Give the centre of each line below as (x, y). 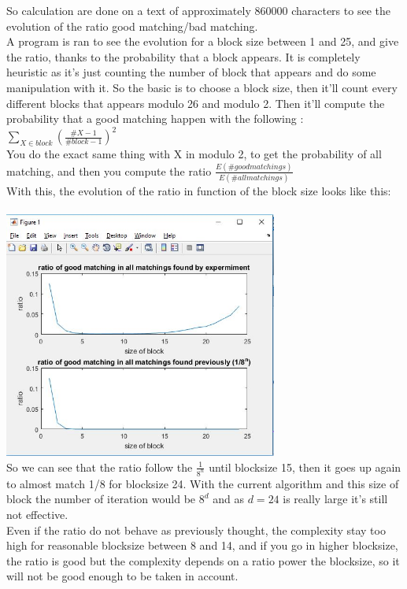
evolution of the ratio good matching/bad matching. (132, 26)
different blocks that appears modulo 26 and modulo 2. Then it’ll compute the (196, 103)
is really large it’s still (335, 499)
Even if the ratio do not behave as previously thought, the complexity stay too (196, 530)
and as (229, 499)
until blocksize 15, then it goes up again (305, 467)
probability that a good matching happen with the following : (155, 119)
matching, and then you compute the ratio (109, 170)
